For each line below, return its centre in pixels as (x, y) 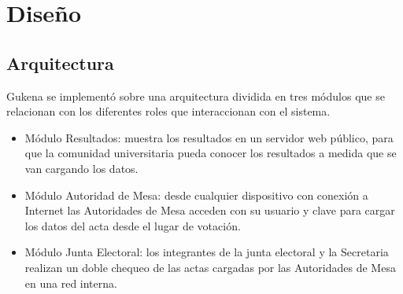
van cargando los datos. (81, 168)
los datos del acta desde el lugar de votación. (133, 225)
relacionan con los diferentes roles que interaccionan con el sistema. (168, 111)
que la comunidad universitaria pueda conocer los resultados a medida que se (211, 153)
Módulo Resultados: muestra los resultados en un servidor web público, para (209, 137)
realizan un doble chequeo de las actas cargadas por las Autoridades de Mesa (210, 267)
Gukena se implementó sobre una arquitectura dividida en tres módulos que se (196, 96)
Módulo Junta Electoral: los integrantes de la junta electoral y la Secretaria (207, 252)
